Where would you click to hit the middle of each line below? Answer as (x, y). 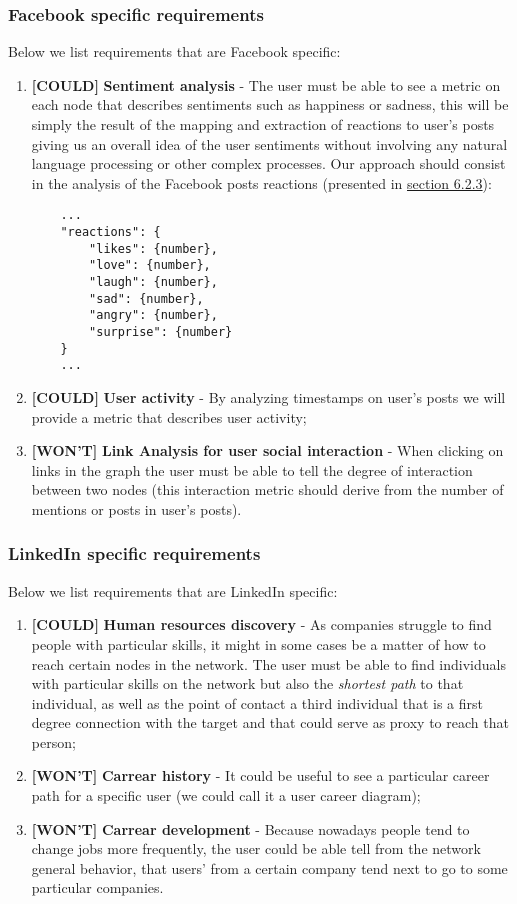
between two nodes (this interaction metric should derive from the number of (267, 489)
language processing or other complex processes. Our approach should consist (268, 163)
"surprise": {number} (161, 331)
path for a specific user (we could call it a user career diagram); (226, 795)
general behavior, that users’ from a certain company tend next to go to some (269, 867)
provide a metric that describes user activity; (169, 416)
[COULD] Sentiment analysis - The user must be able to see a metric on (266, 84)
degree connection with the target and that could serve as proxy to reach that (270, 722)
